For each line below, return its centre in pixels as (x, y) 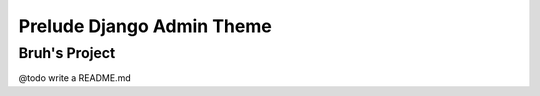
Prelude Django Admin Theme (145, 26)
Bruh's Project (67, 53)
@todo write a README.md (74, 78)
